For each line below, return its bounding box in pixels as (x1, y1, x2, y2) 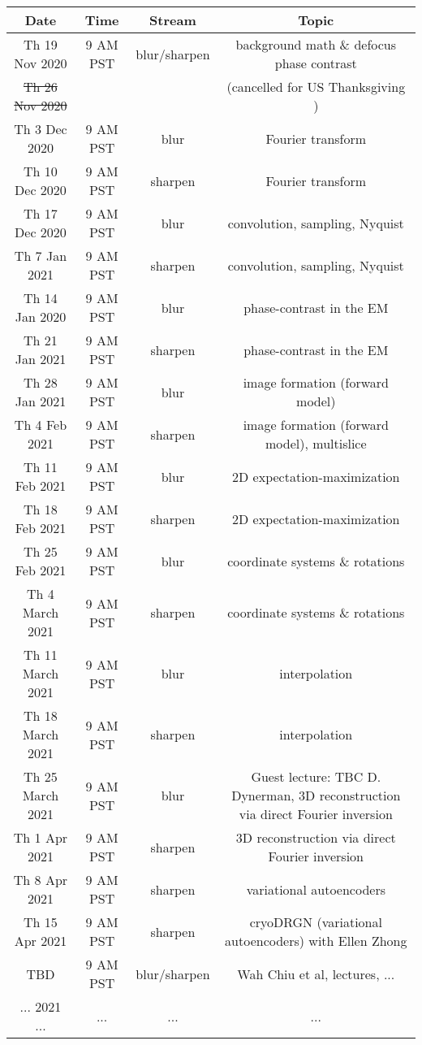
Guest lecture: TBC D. (251, 767, 381, 786)
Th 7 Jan (14, 246, 67, 265)
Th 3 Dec (14, 119, 67, 138)
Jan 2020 (15, 307, 67, 326)
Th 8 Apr (13, 870, 68, 889)
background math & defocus (235, 35, 397, 54)
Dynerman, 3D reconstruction (231, 786, 401, 804)
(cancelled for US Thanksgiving (226, 77, 406, 96)
